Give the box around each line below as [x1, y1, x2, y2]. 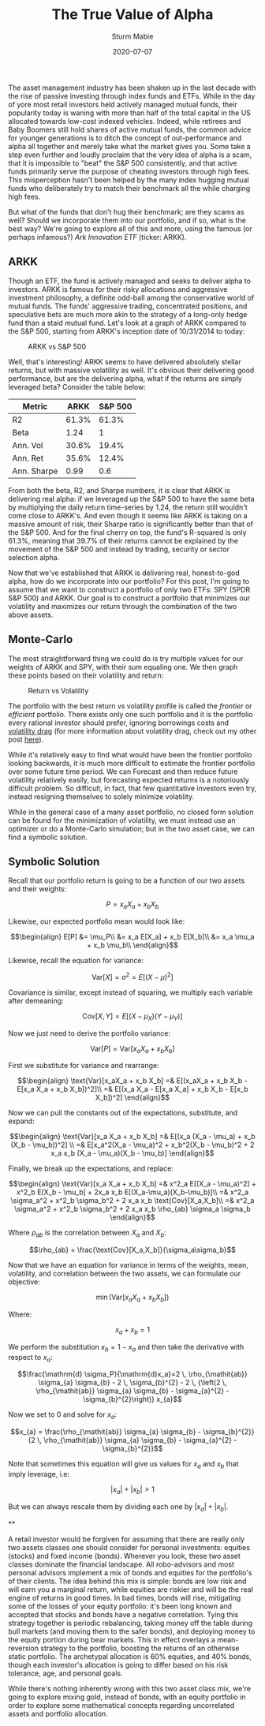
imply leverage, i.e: [8, 1470, 69, 1478]
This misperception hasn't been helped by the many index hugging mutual [8, 175, 250, 185]
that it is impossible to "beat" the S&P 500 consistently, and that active [8, 158, 237, 167]
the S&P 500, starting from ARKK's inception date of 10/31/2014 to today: [8, 326, 245, 336]
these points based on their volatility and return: [8, 671, 164, 680]
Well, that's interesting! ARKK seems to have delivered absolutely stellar [8, 357, 242, 366]
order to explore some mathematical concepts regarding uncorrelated [8, 1700, 235, 1709]
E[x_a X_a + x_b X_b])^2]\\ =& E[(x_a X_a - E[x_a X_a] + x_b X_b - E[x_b [17, 1085, 248, 1094]
